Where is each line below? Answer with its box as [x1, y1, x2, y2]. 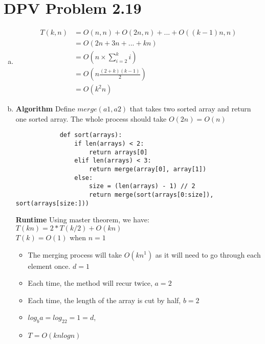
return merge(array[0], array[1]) [89, 166, 207, 173]
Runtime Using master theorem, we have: [15, 214, 149, 225]
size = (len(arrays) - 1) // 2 [89, 182, 195, 190]
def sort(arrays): [59, 131, 122, 139]
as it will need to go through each [155, 249, 261, 260]
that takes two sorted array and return [129, 103, 251, 114]
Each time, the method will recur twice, [28, 278, 152, 288]
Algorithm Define [15, 103, 75, 114]
